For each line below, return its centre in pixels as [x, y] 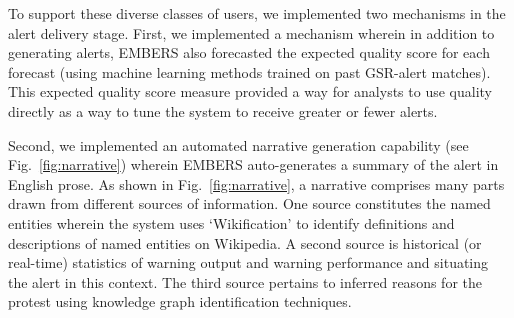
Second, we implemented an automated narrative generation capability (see [238, 144]
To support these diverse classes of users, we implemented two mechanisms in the [257, 13]
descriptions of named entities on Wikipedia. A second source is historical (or [245, 242]
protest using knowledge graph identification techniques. [180, 301]
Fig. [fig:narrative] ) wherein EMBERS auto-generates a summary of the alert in [253, 164]
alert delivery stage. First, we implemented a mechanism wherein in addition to [251, 32]
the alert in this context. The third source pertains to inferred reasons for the [245, 281]
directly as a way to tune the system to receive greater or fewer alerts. [223, 110]
